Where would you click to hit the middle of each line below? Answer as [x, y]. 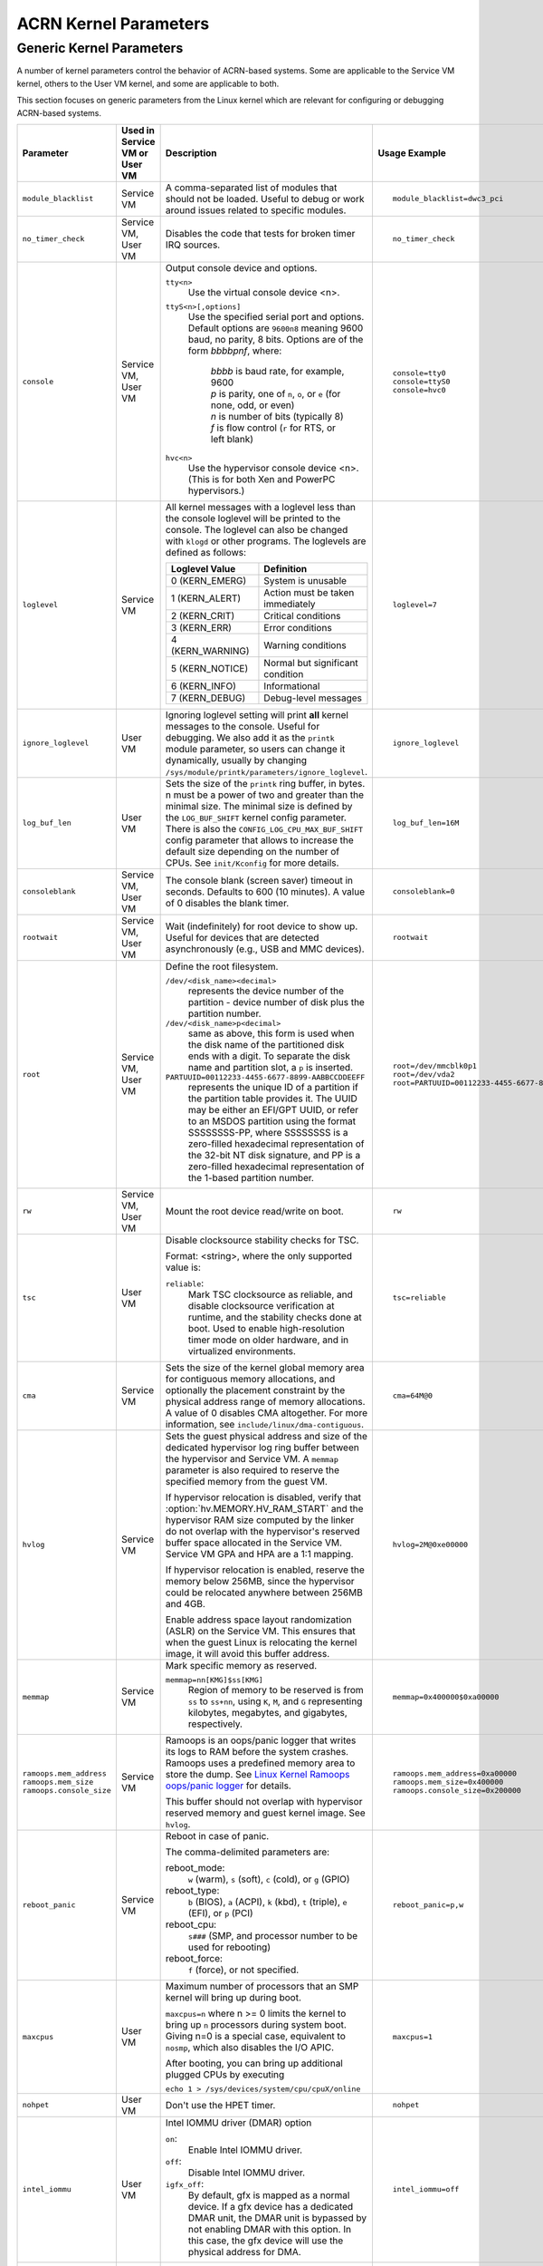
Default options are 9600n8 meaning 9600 [276, 328]
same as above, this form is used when [271, 1033]
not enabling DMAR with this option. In [270, 2229]
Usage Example [412, 152]
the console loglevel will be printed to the [253, 518]
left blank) [232, 439]
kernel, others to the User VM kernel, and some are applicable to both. [148, 83]
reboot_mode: [195, 1867]
